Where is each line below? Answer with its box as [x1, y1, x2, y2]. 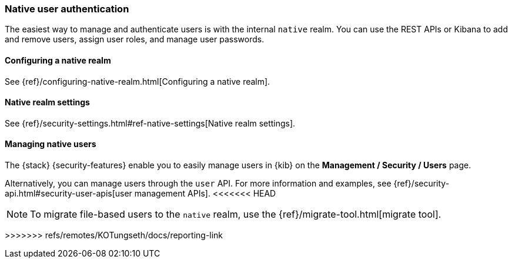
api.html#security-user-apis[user [5, 188, 132, 199]
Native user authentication [5, 3, 129, 15]
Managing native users [5, 139, 96, 149]
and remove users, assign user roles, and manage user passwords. [5, 34, 265, 45]
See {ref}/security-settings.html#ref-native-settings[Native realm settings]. [5, 118, 296, 128]
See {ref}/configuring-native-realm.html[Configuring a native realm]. [5, 76, 270, 86]
